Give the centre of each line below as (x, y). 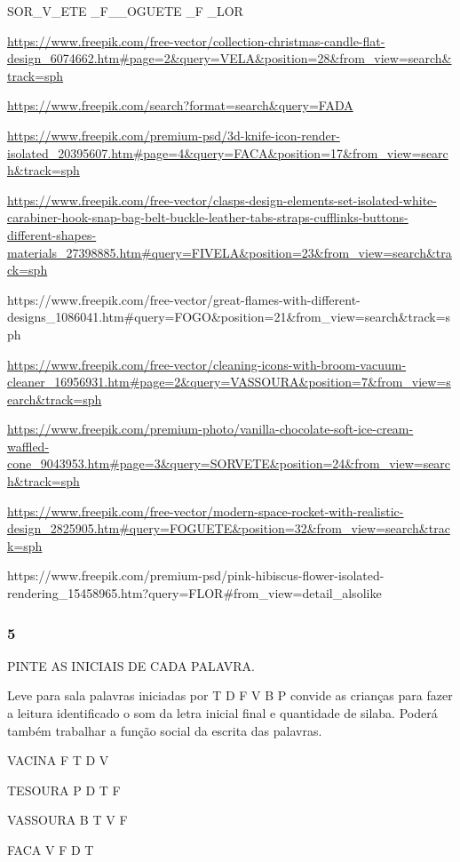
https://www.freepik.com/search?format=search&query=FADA (180, 105)
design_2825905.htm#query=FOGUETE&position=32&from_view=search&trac (229, 528)
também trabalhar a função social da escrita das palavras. (165, 730)
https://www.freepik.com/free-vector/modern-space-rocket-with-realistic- (206, 511)
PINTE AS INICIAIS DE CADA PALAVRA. (131, 665)
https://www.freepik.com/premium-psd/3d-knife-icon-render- (174, 135)
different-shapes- (52, 234)
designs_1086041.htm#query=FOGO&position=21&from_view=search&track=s (229, 317)
